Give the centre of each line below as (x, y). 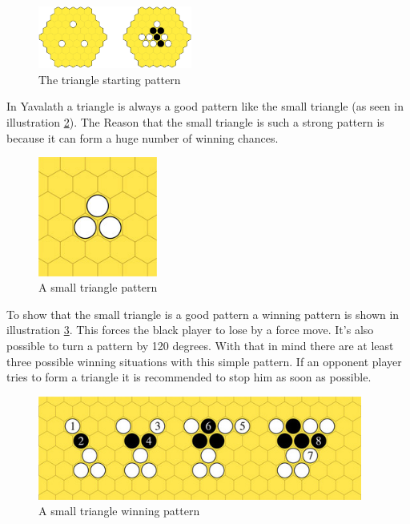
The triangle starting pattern (110, 79)
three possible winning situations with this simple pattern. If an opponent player (204, 361)
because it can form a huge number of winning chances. (143, 137)
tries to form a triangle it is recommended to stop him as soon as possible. (189, 377)
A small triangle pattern (98, 287)
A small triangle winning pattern (119, 511)
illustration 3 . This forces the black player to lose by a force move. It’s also (190, 330)
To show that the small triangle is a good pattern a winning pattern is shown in (203, 314)
